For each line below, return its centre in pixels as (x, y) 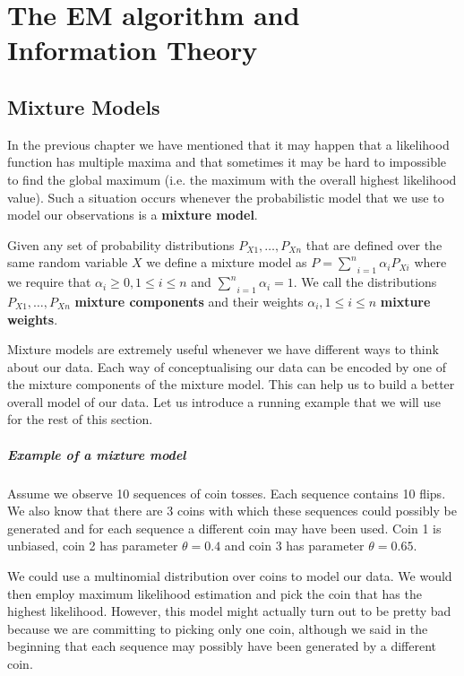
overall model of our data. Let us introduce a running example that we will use (224, 401)
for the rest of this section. (80, 419)
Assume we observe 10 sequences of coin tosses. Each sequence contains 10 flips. (227, 493)
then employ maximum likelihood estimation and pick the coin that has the (215, 593)
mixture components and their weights (189, 301)
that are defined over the (374, 244)
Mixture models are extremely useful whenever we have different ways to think (223, 349)
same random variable (68, 262)
